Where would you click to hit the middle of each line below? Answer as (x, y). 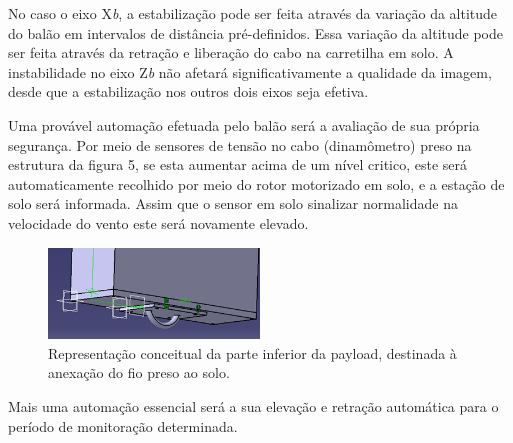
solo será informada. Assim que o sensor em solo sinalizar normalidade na (233, 203)
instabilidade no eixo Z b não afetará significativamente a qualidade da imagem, (250, 71)
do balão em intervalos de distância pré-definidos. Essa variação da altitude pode (255, 32)
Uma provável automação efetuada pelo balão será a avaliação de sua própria (244, 124)
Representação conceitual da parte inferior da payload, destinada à (252, 352)
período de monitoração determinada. (123, 425)
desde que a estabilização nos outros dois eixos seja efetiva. (188, 91)
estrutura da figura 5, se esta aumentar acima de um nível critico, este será (238, 164)
